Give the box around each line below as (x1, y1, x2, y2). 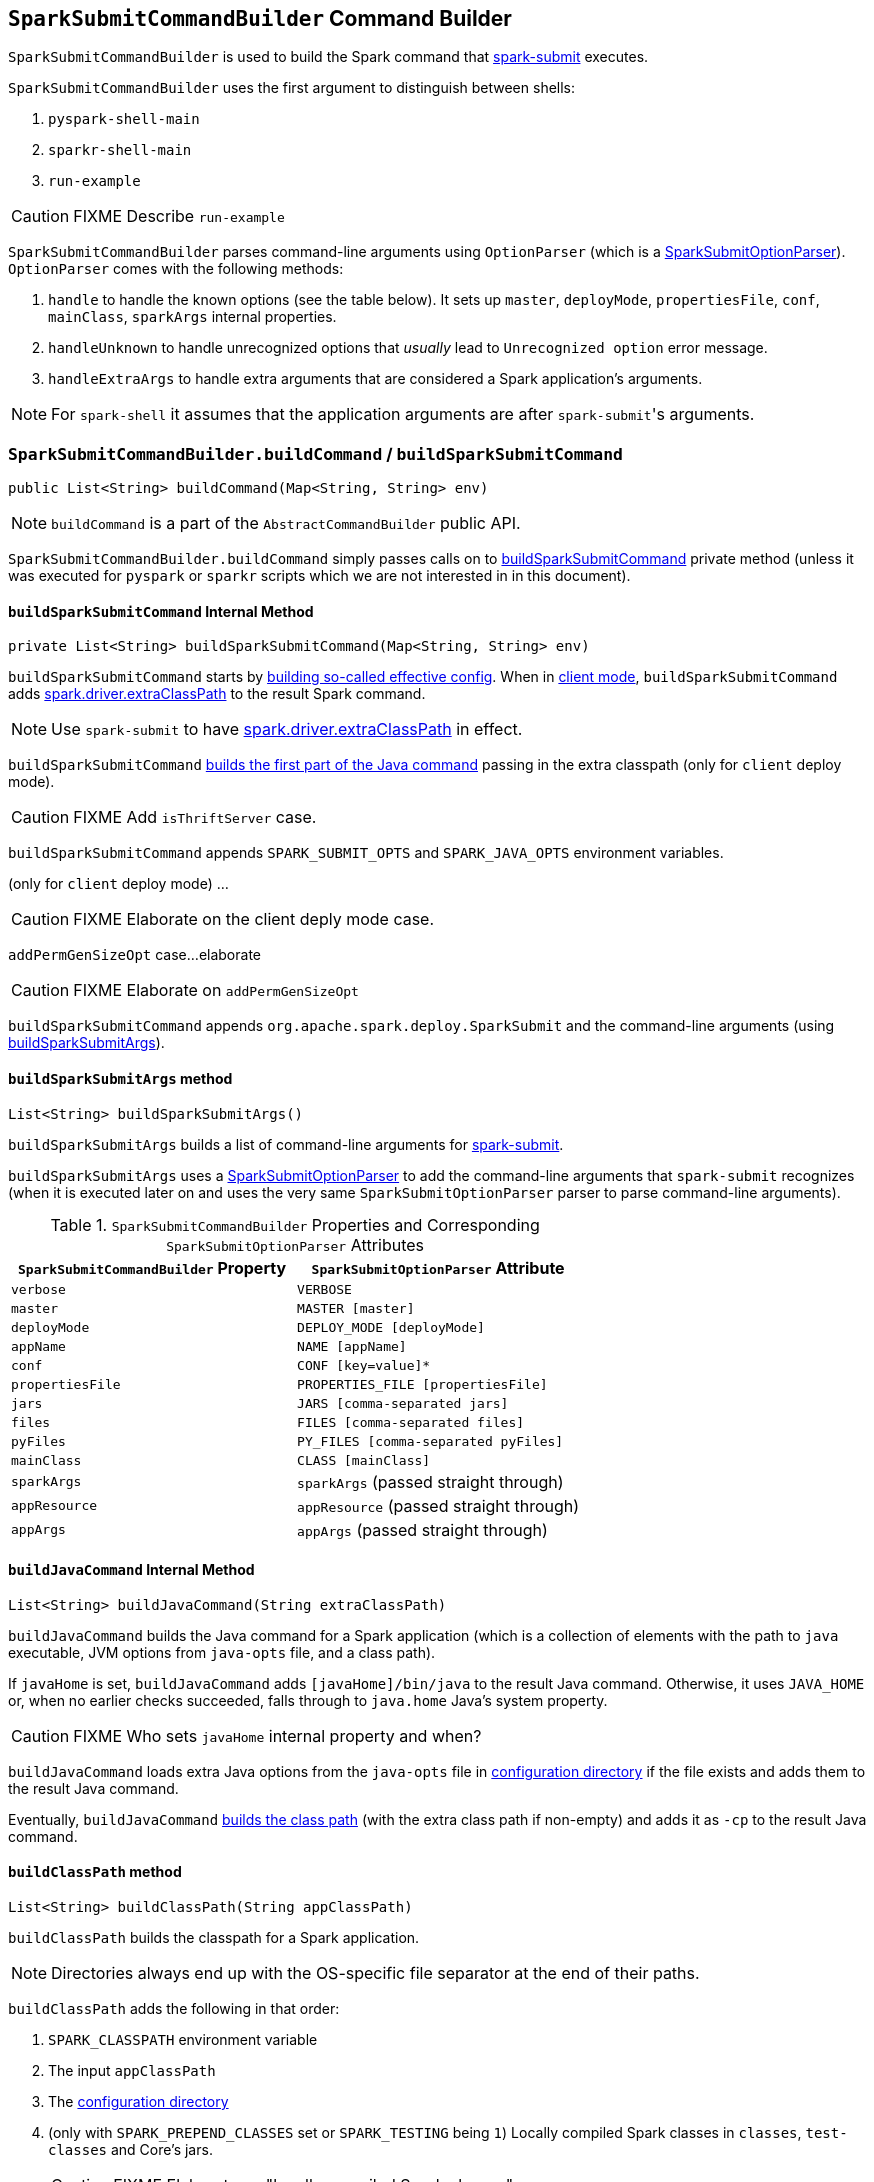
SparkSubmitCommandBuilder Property (18, 1257, 287, 1278)
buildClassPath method (8, 1863, 182, 1881)
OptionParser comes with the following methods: (8, 260, 344, 278)
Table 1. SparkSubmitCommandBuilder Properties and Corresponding (50, 1214, 540, 1235)
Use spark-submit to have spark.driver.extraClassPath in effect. (51, 719, 523, 740)
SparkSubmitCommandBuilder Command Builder (8, 6, 512, 31)
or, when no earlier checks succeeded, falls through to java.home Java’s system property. (8, 1691, 608, 1709)
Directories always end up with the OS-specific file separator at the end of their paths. (51, 1963, 700, 1984)
